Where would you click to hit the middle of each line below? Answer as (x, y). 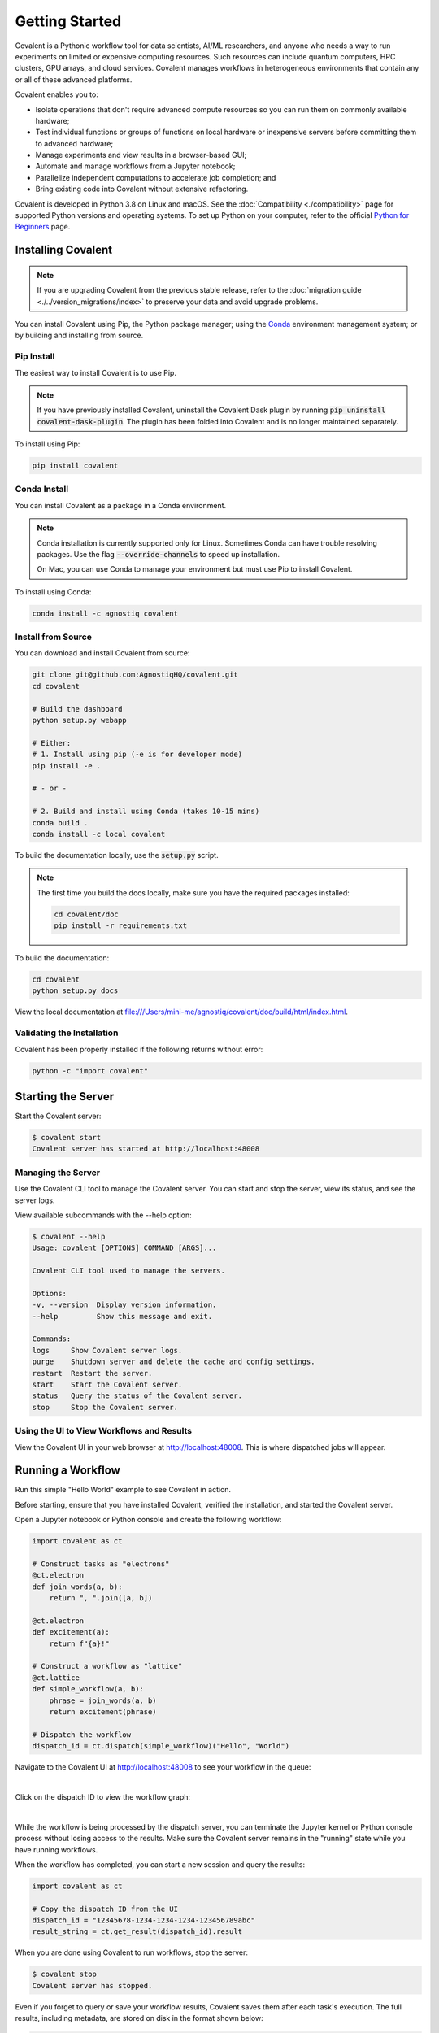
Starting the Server (65, 1097)
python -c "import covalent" (90, 1071)
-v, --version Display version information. (124, 1305)
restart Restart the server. (92, 1373)
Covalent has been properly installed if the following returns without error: (139, 1049)
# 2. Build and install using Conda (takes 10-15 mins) (146, 812)
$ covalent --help (69, 1236)
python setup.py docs (75, 991)
